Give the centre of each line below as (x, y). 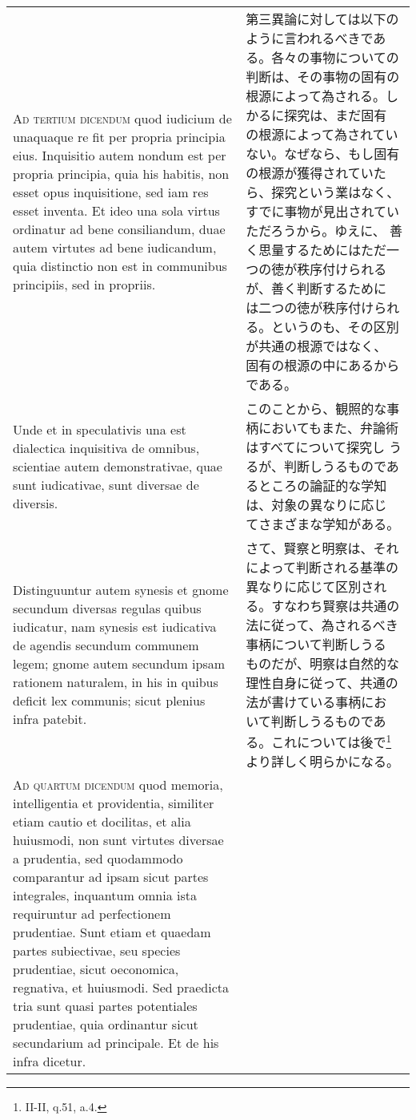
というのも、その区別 (335, 327)
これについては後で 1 (332, 741)
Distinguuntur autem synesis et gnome (121, 590)
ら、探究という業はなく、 (323, 192)
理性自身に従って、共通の (322, 683)
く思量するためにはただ (316, 250)
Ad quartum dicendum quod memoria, (118, 785)
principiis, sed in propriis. (84, 284)
